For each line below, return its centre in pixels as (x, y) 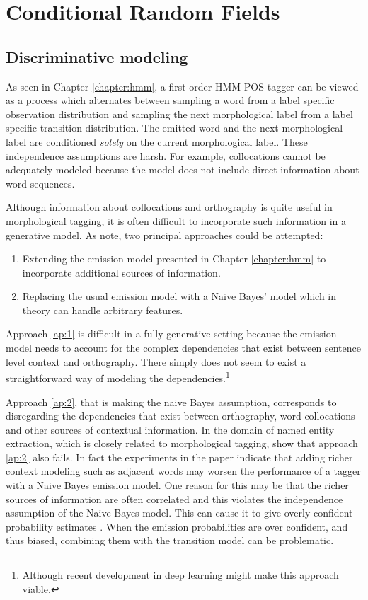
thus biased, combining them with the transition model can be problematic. (170, 540)
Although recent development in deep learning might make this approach (180, 575)
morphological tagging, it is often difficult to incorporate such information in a (176, 220)
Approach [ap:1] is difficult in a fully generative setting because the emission (171, 334)
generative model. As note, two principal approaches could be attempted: (165, 235)
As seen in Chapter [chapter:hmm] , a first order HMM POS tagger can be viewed (182, 86)
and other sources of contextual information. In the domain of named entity (170, 429)
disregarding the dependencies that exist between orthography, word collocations (180, 416)
